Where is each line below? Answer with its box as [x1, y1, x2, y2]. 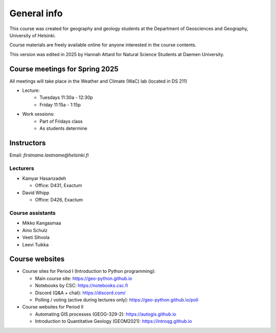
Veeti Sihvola [22, 235, 50, 241]
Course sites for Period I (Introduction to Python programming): [22, 268, 156, 274]
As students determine [39, 125, 87, 131]
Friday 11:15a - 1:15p [39, 101, 81, 108]
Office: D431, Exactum [35, 183, 82, 189]
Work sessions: [22, 111, 55, 117]
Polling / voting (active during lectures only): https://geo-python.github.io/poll [35, 296, 199, 303]
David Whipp [22, 189, 50, 196]
